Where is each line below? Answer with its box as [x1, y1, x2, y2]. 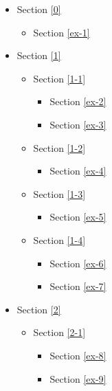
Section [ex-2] [49, 94, 107, 109]
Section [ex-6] [49, 256, 107, 270]
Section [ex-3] [49, 117, 107, 131]
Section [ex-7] [49, 279, 107, 293]
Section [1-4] [33, 232, 86, 247]
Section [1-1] [33, 71, 86, 85]
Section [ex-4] [49, 164, 107, 178]
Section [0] [16, 2, 61, 16]
